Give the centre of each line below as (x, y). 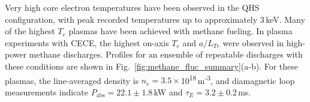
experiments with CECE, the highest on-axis (87, 42)
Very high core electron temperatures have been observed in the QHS (132, 7)
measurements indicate (47, 91)
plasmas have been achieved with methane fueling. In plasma (180, 31)
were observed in (253, 42)
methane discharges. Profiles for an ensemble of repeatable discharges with (166, 54)
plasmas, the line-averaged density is (72, 80)
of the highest (30, 31)
